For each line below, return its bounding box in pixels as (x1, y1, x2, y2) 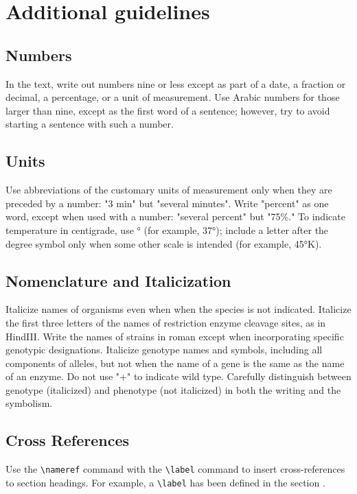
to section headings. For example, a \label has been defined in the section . (5, 475, 325, 489)
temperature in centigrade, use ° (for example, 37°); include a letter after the (5, 222, 329, 237)
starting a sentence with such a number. (5, 117, 174, 131)
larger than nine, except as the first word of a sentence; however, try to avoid (5, 103, 330, 117)
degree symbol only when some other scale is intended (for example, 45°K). (5, 236, 322, 250)
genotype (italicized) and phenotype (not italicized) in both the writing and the (5, 382, 341, 397)
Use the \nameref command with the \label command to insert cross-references (5, 462, 345, 476)
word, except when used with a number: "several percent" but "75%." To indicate (5, 209, 345, 224)
